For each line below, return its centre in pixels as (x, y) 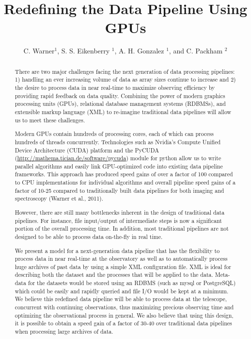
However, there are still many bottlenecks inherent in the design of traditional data (120, 212)
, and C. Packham (196, 51)
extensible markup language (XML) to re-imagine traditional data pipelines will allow (123, 111)
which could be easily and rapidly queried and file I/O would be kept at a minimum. (122, 291)
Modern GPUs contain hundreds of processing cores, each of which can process (114, 134)
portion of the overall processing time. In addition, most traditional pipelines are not (122, 229)
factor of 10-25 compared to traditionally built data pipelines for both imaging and (119, 190)
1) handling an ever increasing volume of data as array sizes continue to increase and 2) (125, 79)
